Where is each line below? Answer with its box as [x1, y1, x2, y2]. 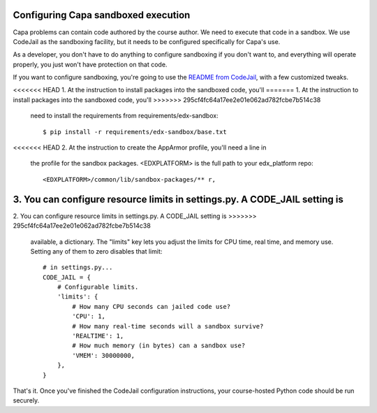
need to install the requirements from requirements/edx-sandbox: [30, 112, 219, 120]
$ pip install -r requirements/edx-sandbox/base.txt [43, 128, 227, 136]
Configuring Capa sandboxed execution [13, 9, 191, 21]
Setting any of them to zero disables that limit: [30, 247, 163, 255]
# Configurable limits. [57, 283, 139, 291]
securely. [13, 396, 40, 405]
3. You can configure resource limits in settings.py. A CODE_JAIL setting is [13, 193, 343, 205]
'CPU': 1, [72, 312, 106, 321]
